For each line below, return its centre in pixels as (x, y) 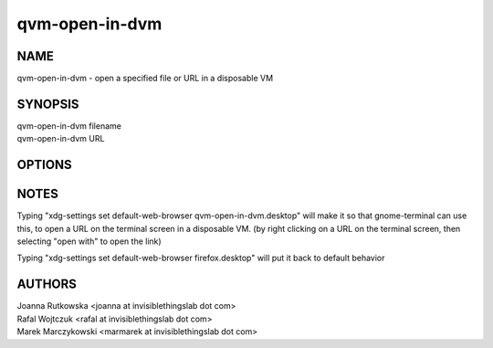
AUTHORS (47, 285)
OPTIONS (44, 165)
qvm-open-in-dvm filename (69, 126)
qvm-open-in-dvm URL (61, 139)
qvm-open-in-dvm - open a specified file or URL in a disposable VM (145, 79)
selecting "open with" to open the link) (89, 241)
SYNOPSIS (48, 104)
